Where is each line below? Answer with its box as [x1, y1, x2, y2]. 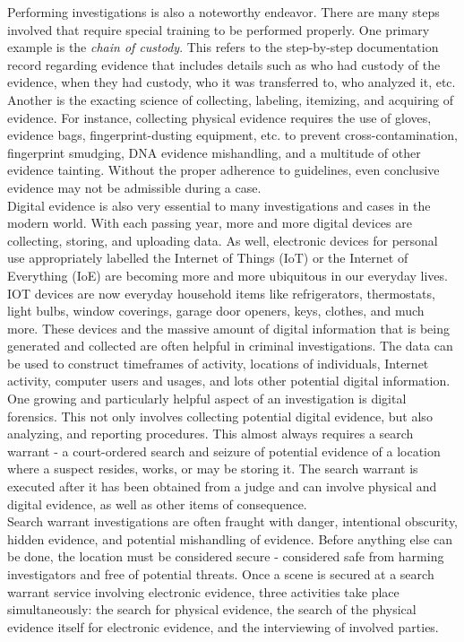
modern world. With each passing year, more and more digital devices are [7, 213, 412, 232]
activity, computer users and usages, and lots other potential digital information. [7, 371, 451, 390]
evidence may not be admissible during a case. [7, 178, 262, 196]
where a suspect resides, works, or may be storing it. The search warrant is [7, 459, 418, 478]
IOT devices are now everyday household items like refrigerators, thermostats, [7, 283, 435, 302]
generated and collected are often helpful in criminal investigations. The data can [7, 336, 453, 355]
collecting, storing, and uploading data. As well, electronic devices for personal [7, 230, 438, 249]
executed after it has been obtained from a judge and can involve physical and [7, 477, 437, 496]
